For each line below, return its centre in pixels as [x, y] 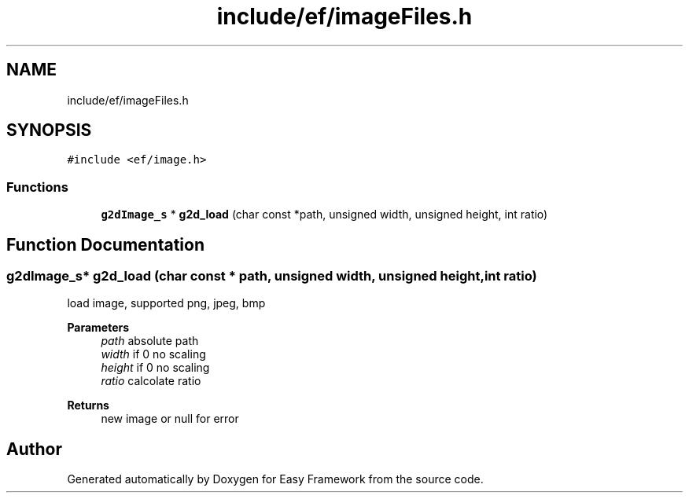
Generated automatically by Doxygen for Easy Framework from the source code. [275, 479]
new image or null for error [170, 419]
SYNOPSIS [49, 130]
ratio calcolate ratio [151, 381]
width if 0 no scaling [153, 354]
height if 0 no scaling [155, 368]
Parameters [98, 328]
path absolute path [150, 341]
